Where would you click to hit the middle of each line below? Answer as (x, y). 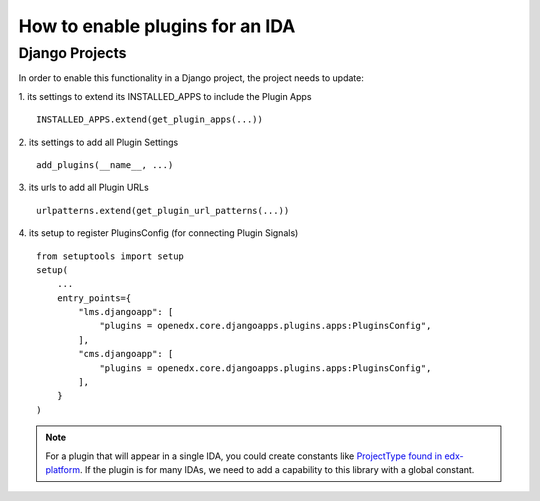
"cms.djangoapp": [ (126, 354)
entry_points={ (94, 298)
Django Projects (72, 53)
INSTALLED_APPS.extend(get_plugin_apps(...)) (150, 119)
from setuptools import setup (110, 256)
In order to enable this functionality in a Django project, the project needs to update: (191, 78)
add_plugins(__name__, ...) (105, 164)
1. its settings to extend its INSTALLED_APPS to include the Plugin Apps (165, 96)
